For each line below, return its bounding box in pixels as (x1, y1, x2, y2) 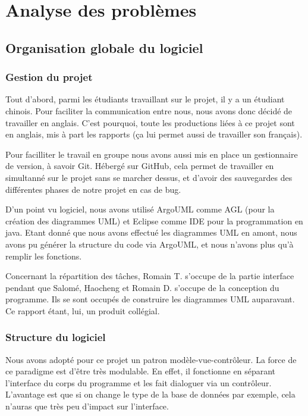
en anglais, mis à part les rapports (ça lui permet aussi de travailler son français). (5, 128, 303, 140)
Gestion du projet (5, 70, 93, 85)
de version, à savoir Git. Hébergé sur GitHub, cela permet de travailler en (5, 159, 274, 172)
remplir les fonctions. (5, 249, 82, 262)
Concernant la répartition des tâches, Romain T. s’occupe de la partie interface (5, 270, 294, 282)
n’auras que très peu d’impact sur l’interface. (5, 400, 169, 412)
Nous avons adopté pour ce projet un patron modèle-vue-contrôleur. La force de (5, 353, 297, 365)
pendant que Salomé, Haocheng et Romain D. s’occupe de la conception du (5, 281, 279, 293)
